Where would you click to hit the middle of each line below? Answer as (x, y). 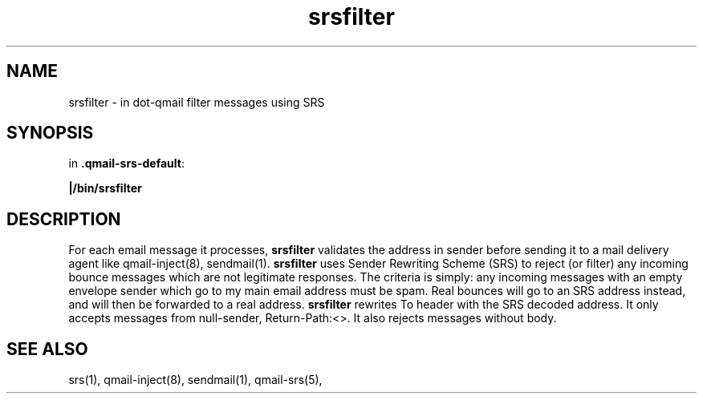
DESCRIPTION (64, 219)
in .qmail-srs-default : (126, 164)
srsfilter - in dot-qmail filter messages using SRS (197, 102)
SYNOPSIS (50, 133)
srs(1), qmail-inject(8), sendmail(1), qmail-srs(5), (195, 380)
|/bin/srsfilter (105, 188)
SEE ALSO (47, 349)
